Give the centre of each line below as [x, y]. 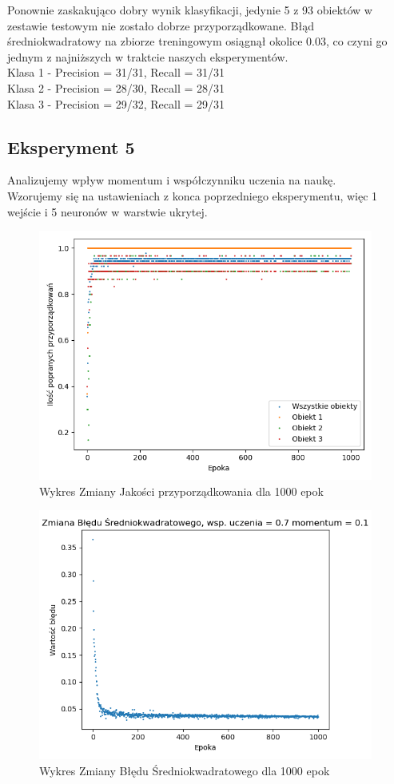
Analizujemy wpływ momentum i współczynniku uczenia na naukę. [172, 180]
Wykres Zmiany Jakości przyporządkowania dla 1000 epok [181, 491]
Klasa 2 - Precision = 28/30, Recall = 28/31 [116, 87]
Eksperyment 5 [71, 147]
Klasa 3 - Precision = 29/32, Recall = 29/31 [116, 103]
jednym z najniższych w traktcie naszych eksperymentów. [148, 56]
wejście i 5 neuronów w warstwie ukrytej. [107, 211]
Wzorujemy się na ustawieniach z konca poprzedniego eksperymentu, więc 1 [193, 195]
